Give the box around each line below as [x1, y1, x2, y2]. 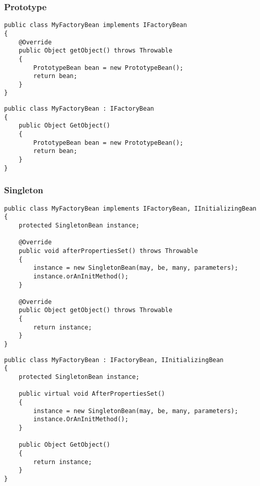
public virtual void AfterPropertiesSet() [18, 390, 165, 398]
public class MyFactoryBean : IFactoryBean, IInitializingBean [4, 356, 224, 364]
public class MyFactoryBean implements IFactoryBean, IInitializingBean [4, 204, 256, 212]
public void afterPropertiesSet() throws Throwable [18, 247, 198, 254]
